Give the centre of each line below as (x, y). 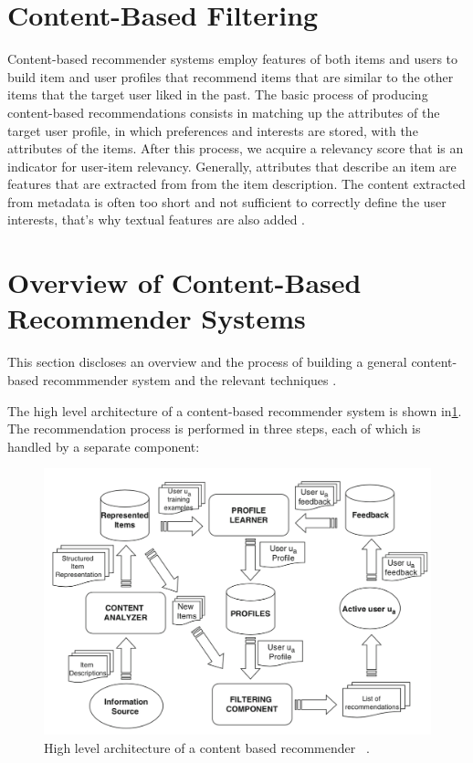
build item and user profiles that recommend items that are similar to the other (231, 76)
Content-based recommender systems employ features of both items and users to (233, 59)
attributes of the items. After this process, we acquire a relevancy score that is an (236, 148)
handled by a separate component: (104, 446)
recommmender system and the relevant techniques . (189, 379)
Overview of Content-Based (184, 282)
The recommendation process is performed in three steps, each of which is (214, 429)
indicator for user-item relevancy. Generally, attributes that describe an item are (232, 166)
